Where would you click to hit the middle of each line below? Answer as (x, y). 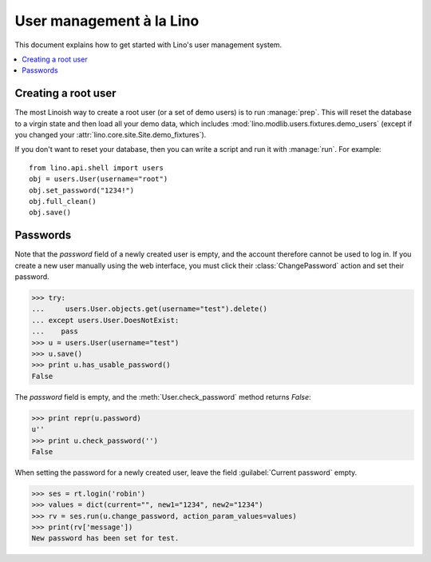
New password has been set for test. (105, 538)
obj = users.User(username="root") (99, 179)
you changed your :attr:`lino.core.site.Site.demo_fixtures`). (111, 135)
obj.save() (50, 213)
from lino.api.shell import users (96, 167)
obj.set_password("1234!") (82, 190)
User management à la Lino (107, 21)
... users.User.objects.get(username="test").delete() (149, 309)
